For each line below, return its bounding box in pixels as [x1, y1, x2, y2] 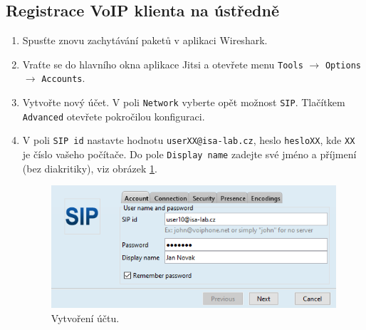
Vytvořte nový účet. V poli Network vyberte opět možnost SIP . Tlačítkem [22, 95, 345, 110]
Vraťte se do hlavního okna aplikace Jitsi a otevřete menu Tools [22, 56, 303, 71]
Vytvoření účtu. [51, 310, 120, 325]
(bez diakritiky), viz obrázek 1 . [22, 160, 157, 175]
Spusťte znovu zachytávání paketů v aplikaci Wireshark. [22, 33, 268, 48]
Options [325, 60, 361, 71]
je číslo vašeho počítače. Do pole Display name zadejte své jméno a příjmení [22, 147, 357, 162]
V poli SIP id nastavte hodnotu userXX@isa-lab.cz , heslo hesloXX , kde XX [22, 133, 355, 148]
